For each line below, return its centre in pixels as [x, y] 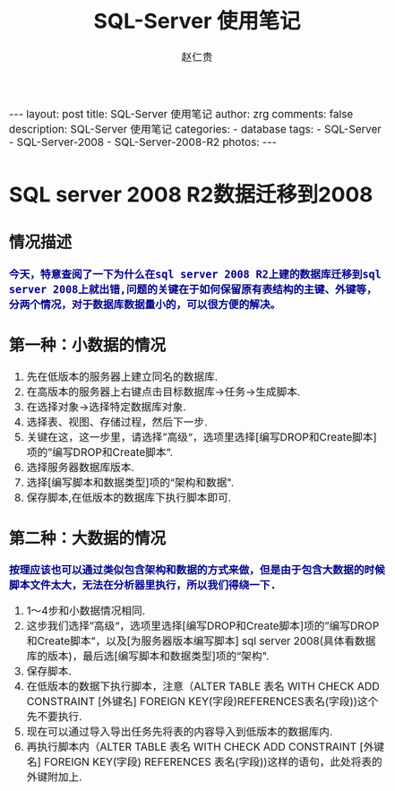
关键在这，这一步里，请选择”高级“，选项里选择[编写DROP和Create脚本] [202, 438]
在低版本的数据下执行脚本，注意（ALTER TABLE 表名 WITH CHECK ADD [203, 687]
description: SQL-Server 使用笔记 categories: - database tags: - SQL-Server [196, 129]
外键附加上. [54, 778]
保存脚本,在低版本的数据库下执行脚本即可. [129, 498]
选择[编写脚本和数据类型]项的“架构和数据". [130, 483]
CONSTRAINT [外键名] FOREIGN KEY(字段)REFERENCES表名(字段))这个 [202, 702]
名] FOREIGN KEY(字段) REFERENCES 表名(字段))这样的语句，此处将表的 [204, 762]
